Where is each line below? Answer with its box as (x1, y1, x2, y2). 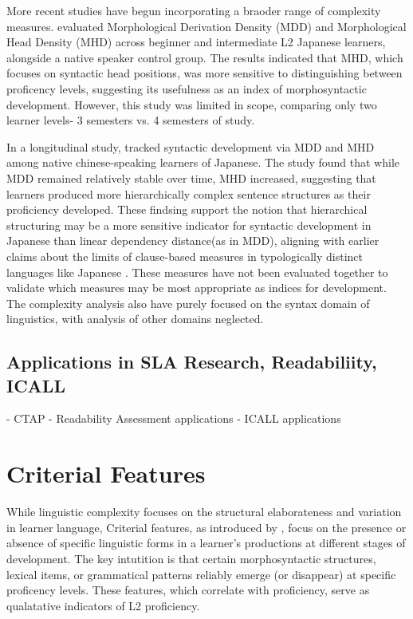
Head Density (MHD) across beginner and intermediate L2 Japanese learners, (6, 34, 386, 50)
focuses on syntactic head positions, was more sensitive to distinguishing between (6, 65, 403, 81)
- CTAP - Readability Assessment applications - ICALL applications (6, 410, 341, 427)
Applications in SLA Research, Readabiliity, (6, 349, 377, 374)
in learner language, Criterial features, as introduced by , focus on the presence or (6, 518, 407, 535)
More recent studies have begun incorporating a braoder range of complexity (6, 2, 381, 18)
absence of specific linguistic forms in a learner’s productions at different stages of (6, 534, 406, 551)
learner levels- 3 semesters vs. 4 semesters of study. (6, 112, 255, 128)
